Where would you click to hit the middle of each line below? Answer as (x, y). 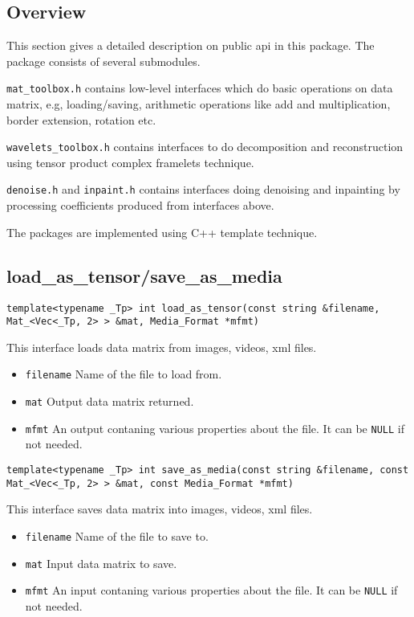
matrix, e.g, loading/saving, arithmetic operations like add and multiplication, (199, 104)
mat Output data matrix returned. (110, 401)
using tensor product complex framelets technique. (130, 162)
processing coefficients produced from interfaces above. (140, 205)
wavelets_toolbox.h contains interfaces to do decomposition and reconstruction (205, 147)
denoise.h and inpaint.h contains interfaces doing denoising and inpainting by (203, 189)
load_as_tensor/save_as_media (144, 275)
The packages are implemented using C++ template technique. (162, 232)
